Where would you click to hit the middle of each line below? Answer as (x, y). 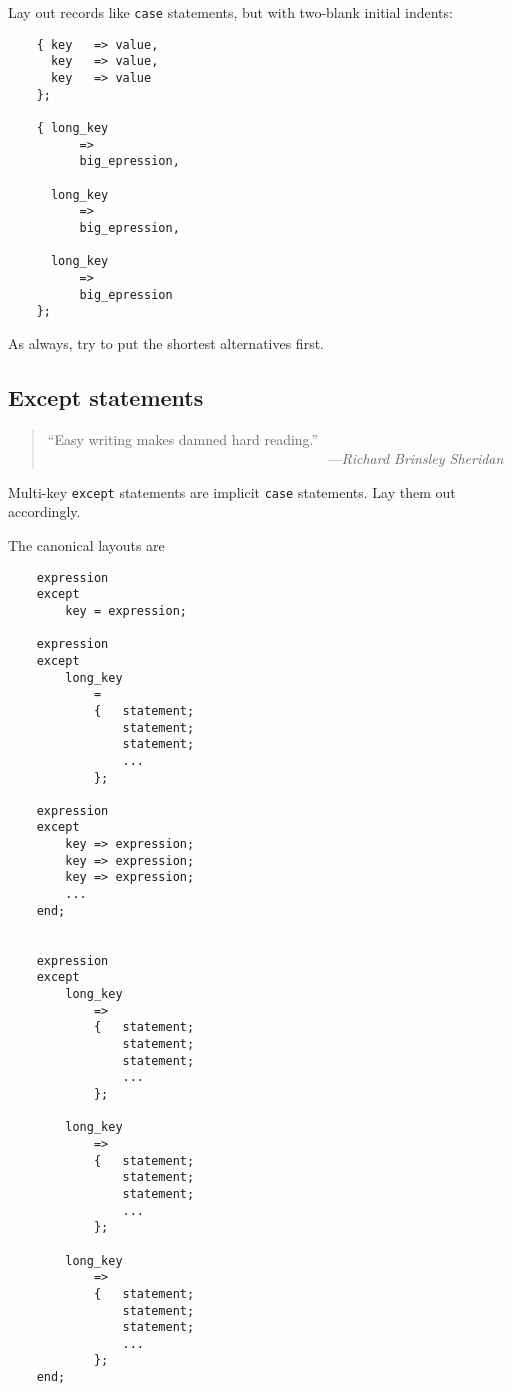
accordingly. (44, 511)
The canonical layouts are (86, 545)
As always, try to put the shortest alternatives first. (166, 342)
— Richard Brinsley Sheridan (415, 458)
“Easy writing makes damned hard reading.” (183, 438)
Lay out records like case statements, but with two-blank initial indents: (230, 12)
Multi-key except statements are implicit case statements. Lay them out (232, 491)
